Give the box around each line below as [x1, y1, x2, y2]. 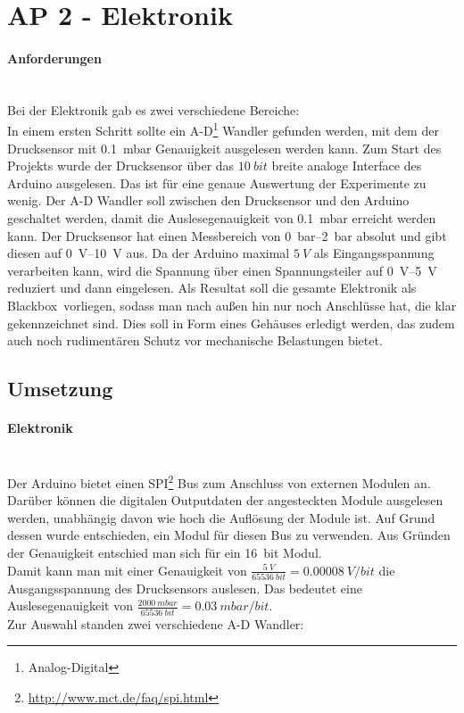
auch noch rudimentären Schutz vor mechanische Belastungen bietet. [7, 331, 383, 350]
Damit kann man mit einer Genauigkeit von [7, 560, 247, 579]
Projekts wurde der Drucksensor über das [7, 156, 235, 175]
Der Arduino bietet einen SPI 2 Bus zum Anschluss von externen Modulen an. [7, 470, 431, 492]
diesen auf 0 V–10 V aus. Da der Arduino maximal [7, 244, 290, 262]
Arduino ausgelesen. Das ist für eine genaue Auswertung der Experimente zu [7, 173, 427, 192]
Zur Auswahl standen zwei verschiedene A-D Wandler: [7, 614, 304, 633]
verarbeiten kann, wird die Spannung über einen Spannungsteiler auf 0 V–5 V [7, 261, 437, 279]
